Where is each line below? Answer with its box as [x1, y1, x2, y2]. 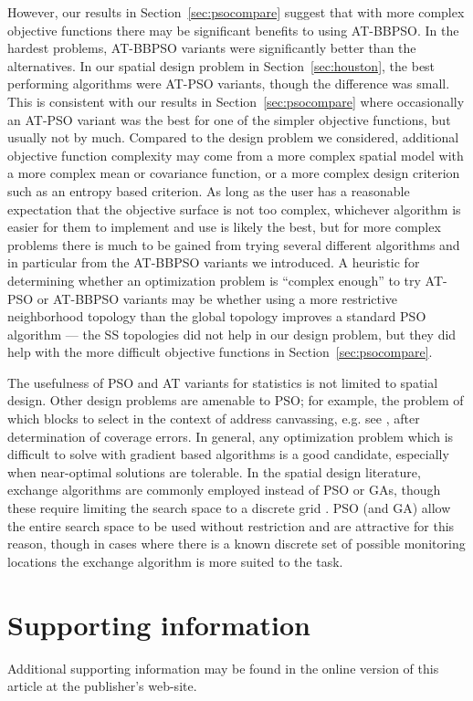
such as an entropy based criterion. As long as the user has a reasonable [7, 181, 410, 200]
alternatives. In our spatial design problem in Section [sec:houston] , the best [7, 56, 436, 75]
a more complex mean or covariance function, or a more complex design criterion [7, 163, 460, 183]
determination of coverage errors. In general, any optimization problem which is [7, 426, 454, 445]
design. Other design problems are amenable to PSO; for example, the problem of [7, 391, 464, 410]
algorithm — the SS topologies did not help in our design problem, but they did [7, 324, 457, 343]
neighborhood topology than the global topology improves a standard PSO [7, 307, 426, 326]
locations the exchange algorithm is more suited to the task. [7, 551, 343, 570]
